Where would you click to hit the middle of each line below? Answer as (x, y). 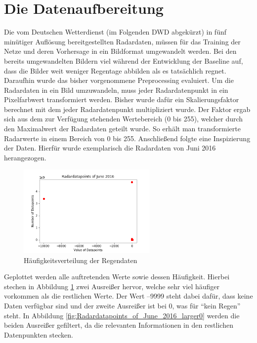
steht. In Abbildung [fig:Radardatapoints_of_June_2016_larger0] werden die (122, 315)
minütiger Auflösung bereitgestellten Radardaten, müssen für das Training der (122, 41)
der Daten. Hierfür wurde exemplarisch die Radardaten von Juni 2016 (110, 148)
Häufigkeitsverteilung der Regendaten (81, 260)
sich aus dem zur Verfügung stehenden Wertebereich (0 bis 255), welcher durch (124, 119)
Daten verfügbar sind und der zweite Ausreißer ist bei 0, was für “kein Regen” (122, 305)
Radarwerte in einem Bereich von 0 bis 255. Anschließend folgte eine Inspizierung (127, 138)
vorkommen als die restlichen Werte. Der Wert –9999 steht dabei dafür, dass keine (128, 296)
